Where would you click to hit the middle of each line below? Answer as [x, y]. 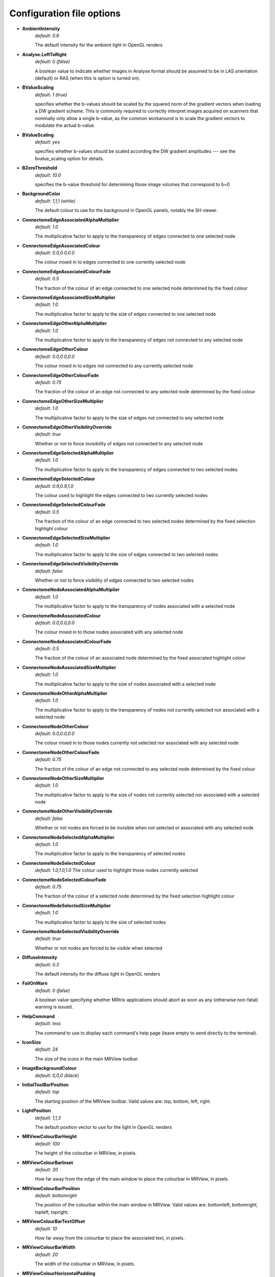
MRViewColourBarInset [48, 1163]
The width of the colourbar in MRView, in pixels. [85, 1264]
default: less [48, 1024]
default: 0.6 [47, 35]
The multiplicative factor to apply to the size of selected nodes [101, 922]
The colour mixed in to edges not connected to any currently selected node [114, 366]
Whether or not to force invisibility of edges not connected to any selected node [119, 443]
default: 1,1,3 [48, 1118]
